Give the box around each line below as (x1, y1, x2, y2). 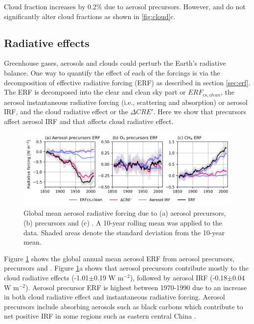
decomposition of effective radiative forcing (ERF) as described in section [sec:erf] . (4, 77, 251, 87)
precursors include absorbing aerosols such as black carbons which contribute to (4, 301, 243, 311)
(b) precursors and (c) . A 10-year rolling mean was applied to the (23, 218, 222, 228)
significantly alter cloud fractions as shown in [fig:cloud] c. (4, 11, 176, 21)
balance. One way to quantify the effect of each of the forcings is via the (4, 67, 220, 77)
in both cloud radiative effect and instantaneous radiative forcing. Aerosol (4, 292, 225, 302)
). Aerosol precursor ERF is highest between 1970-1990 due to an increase (25, 282, 247, 292)
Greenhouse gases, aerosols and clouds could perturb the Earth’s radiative (4, 58, 226, 68)
